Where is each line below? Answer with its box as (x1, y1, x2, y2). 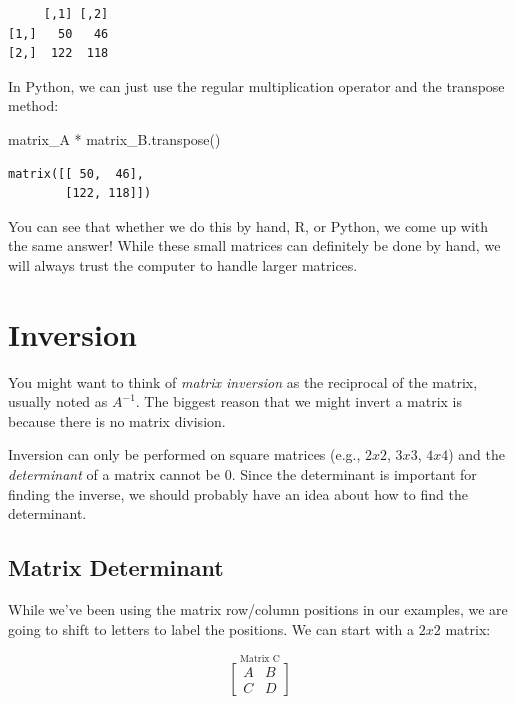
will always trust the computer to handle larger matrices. (8, 254, 358, 275)
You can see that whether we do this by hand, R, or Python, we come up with (8, 215, 489, 236)
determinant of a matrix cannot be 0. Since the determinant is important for (8, 464, 477, 485)
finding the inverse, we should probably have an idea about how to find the (8, 483, 468, 504)
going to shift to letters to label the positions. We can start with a (8, 618, 415, 639)
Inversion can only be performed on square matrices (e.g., (8, 444, 361, 465)
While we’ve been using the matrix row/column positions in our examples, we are (8, 599, 508, 620)
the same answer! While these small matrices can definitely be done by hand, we (8, 235, 501, 256)
